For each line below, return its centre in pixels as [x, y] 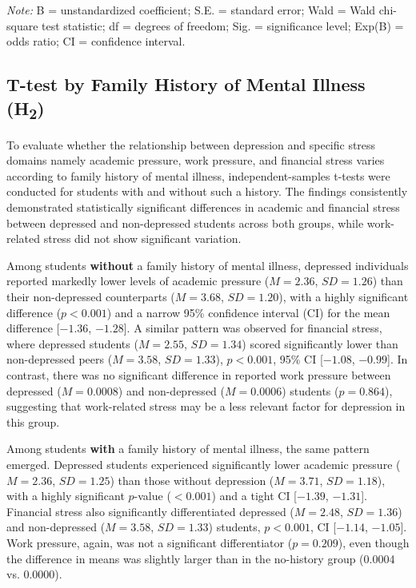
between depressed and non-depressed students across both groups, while [185, 222]
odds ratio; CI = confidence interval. [96, 41]
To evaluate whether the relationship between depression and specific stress [191, 144]
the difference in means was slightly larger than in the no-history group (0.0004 [201, 558]
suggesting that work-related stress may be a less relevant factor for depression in [206, 406]
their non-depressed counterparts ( [91, 297]
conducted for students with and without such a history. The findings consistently [207, 191]
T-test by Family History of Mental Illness [186, 84]
